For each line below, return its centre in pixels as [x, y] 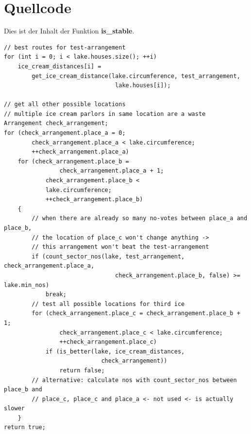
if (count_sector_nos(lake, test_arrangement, [108, 256]
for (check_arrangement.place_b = [73, 161]
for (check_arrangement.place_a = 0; [65, 133]
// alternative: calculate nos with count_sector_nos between [134, 380]
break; [56, 295]
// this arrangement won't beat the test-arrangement [120, 247]
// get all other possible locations [65, 104]
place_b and [23, 390]
